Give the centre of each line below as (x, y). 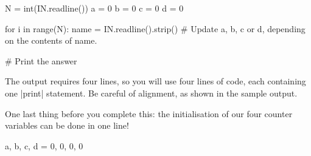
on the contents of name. (51, 40)
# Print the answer (41, 60)
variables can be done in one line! (67, 125)
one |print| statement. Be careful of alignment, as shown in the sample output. (151, 93)
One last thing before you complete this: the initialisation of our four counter (149, 113)
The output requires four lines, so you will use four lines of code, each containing (155, 81)
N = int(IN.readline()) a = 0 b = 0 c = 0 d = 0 (94, 8)
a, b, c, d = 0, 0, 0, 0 (44, 145)
